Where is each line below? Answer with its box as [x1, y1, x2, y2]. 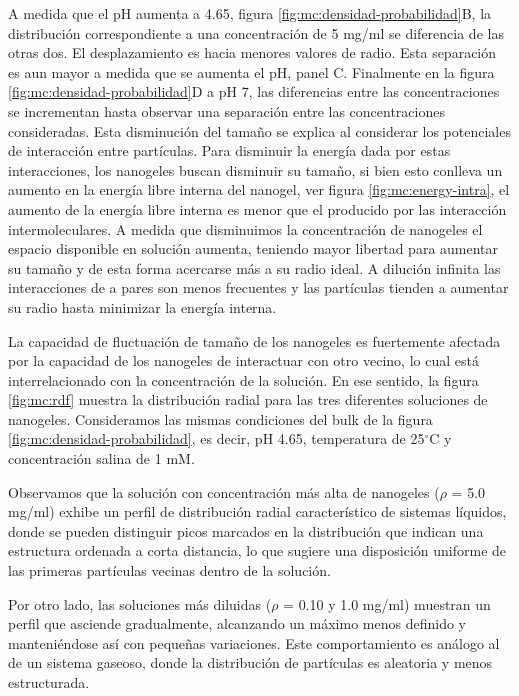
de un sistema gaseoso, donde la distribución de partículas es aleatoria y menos [8, 652, 493, 673]
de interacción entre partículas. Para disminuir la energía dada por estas [8, 140, 451, 161]
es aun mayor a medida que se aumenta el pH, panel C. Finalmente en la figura [8, 61, 495, 82]
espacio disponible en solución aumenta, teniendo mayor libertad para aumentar [8, 238, 499, 259]
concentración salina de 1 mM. [8, 448, 195, 469]
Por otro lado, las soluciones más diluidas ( [8, 593, 272, 614]
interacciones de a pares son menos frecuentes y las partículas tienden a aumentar [8, 277, 509, 298]
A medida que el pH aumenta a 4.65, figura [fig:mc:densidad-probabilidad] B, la [8, 3, 492, 23]
